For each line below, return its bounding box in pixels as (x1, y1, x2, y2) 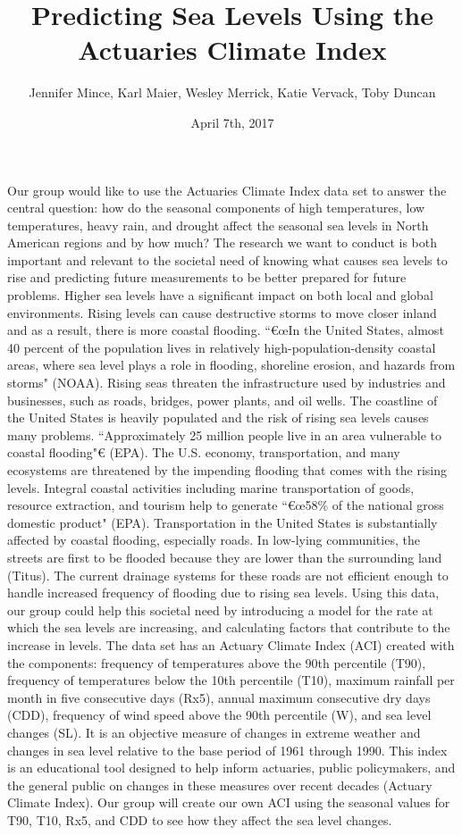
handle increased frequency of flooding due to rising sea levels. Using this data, (7, 583, 440, 602)
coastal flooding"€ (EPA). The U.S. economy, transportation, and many (7, 443, 400, 462)
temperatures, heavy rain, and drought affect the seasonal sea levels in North (7, 215, 429, 234)
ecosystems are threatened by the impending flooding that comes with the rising (7, 461, 448, 479)
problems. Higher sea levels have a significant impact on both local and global (7, 286, 433, 305)
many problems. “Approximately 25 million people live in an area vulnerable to (7, 425, 441, 444)
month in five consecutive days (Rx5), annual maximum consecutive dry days (7, 688, 431, 706)
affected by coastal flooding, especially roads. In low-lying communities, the (7, 530, 420, 549)
